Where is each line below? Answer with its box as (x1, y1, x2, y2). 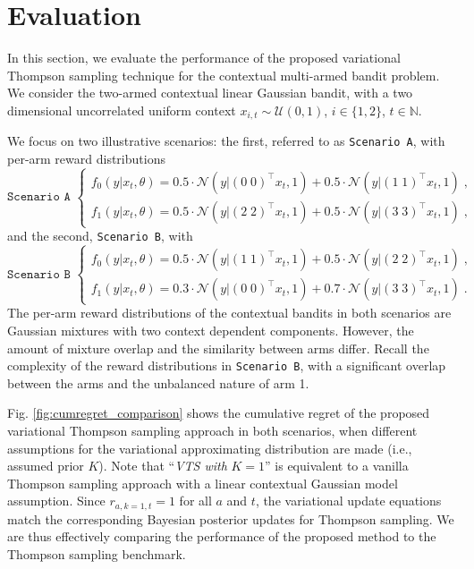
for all (179, 491, 212, 510)
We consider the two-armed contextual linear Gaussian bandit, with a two (7, 83, 413, 102)
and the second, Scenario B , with (7, 226, 193, 245)
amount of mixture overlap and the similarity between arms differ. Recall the (7, 338, 429, 357)
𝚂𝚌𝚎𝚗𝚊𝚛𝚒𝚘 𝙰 (7, 191, 71, 204)
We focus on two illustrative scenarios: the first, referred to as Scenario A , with (7, 132, 445, 150)
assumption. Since (7, 491, 106, 510)
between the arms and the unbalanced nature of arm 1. (7, 373, 309, 392)
